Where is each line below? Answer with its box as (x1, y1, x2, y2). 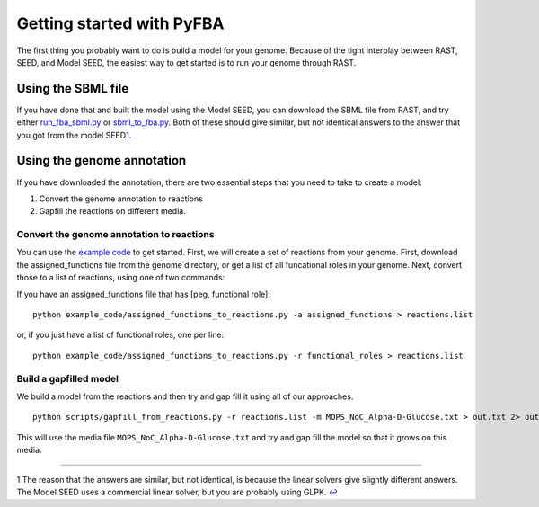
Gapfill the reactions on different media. (39, 206, 186, 217)
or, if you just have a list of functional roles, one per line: (16, 329, 225, 341)
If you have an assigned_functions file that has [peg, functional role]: (16, 289, 271, 299)
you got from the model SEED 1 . (16, 129, 132, 140)
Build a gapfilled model (16, 372, 119, 385)
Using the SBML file (16, 81, 129, 96)
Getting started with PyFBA (16, 13, 225, 33)
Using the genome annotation (16, 153, 187, 168)
